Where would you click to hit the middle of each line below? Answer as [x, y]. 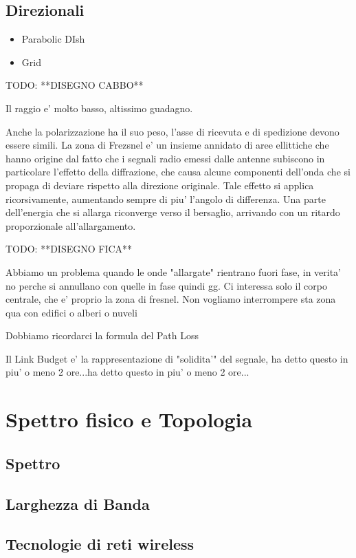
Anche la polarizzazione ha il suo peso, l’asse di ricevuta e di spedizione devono [173, 131]
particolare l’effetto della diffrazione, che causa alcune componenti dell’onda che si [178, 172]
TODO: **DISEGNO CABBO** [75, 85]
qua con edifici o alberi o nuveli [71, 312]
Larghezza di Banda [78, 503]
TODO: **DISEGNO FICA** [69, 249]
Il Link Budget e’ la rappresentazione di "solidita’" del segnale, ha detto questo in [177, 358]
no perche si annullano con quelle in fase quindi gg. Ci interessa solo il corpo [166, 285]
